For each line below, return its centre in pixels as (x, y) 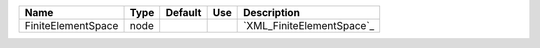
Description (271, 12)
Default (183, 12)
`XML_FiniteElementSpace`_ (309, 25)
